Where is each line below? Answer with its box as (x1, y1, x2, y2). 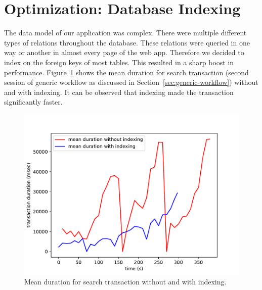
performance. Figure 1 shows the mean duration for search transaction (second (4, 67, 249, 77)
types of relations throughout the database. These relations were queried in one (4, 37, 250, 47)
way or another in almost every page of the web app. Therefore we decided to (4, 47, 244, 58)
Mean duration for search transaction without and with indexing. (24, 276, 227, 287)
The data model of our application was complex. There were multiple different (4, 27, 247, 38)
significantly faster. (4, 96, 63, 107)
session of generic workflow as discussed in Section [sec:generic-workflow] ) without (4, 77, 258, 87)
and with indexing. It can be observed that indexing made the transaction (4, 86, 234, 97)
